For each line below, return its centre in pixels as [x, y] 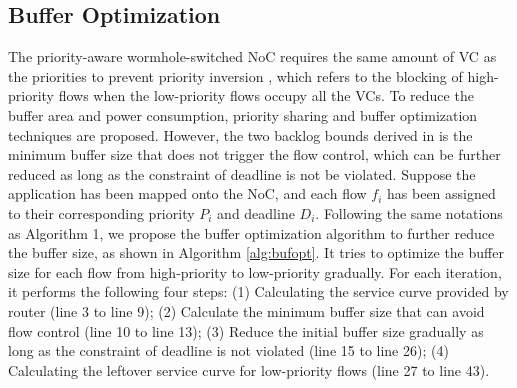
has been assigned [441, 193]
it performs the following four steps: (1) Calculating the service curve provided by [258, 291]
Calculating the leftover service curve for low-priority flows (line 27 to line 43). [249, 369]
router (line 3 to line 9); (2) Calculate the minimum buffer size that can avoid [246, 310]
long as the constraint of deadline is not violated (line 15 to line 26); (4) [228, 350]
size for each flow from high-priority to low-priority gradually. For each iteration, [255, 271]
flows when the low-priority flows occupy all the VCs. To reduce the [266, 95]
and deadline [256, 212]
